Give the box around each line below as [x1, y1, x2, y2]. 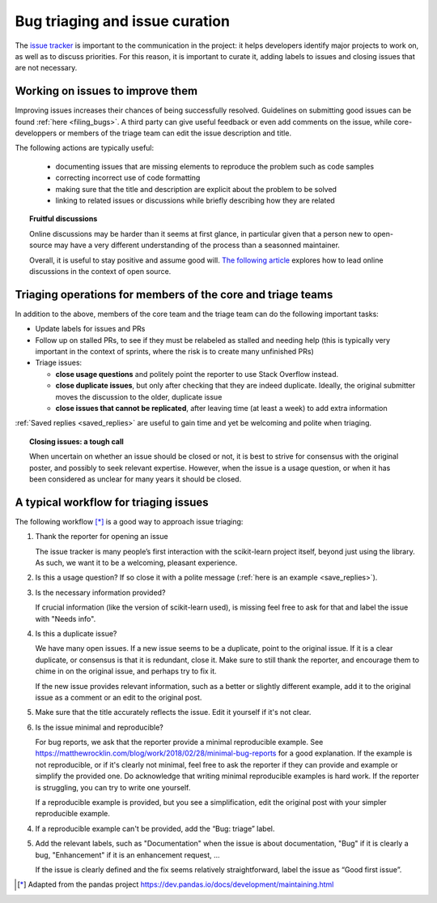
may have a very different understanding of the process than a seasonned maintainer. [53, 240, 340, 250]
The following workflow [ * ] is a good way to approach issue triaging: [15, 516, 244, 526]
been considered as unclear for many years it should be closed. [29, 474, 242, 484]
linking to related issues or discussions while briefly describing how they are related [55, 195, 335, 205]
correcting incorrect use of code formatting [55, 173, 201, 182]
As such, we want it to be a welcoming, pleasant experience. [35, 558, 238, 567]
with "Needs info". [35, 614, 96, 623]
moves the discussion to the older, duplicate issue [55, 392, 223, 401]
